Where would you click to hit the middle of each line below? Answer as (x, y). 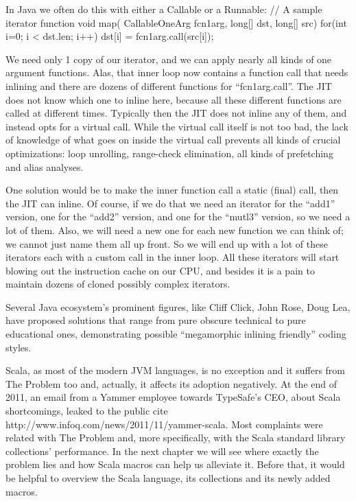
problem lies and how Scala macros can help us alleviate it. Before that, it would (175, 464)
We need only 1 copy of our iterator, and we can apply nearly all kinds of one (169, 59)
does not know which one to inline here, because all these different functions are (174, 99)
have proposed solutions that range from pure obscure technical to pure (156, 320)
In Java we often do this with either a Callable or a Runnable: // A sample (164, 9)
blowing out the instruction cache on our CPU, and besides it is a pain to (160, 270)
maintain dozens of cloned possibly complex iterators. (118, 284)
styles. (19, 347)
